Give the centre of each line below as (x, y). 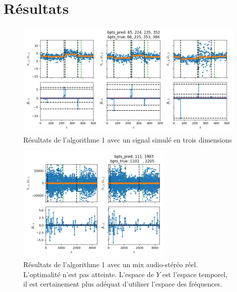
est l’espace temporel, (195, 274)
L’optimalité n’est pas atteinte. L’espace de (89, 274)
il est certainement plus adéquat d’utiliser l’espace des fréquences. (123, 284)
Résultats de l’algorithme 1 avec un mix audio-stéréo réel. (111, 264)
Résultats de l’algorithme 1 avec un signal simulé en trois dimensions (128, 139)
